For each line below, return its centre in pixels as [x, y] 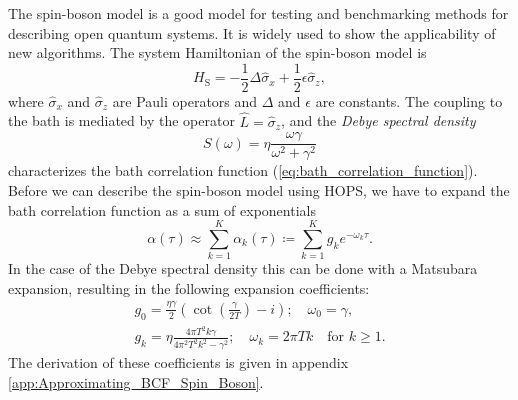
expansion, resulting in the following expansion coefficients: [189, 287]
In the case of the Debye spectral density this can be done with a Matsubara [243, 268]
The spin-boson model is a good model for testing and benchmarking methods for [258, 13]
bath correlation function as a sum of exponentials [162, 209]
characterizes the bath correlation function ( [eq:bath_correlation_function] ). [243, 170]
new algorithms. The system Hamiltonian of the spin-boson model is [217, 52]
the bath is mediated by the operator [121, 120]
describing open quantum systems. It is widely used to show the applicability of [252, 32]
